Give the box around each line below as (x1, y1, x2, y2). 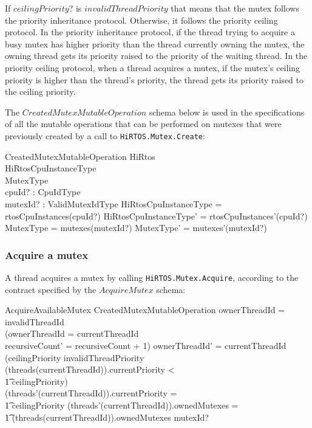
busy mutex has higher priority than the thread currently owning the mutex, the (5, 37, 305, 50)
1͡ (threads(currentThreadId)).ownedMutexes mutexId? (5, 410, 209, 423)
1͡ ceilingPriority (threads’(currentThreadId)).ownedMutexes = (5, 398, 239, 411)
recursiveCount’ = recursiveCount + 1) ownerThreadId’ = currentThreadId (5, 339, 287, 351)
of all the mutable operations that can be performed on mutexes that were (5, 117, 282, 130)
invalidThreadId (5, 315, 64, 328)
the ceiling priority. (5, 85, 76, 98)
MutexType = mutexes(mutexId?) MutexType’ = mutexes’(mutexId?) (5, 221, 267, 234)
